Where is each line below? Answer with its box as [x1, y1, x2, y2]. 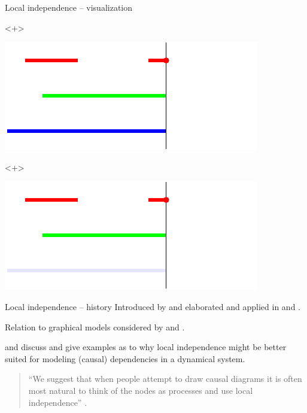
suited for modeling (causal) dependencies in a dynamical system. [5, 352, 245, 365]
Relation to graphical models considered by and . [5, 320, 185, 333]
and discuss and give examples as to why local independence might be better [5, 341, 287, 353]
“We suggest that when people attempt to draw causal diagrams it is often [28, 372, 302, 385]
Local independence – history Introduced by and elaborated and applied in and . [5, 300, 300, 312]
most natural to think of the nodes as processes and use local [28, 384, 253, 396]
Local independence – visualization [5, 1, 133, 13]
